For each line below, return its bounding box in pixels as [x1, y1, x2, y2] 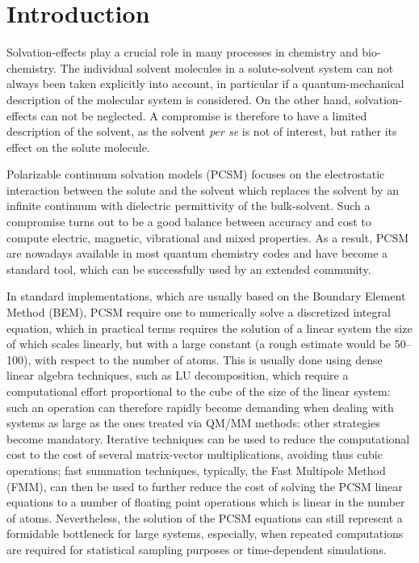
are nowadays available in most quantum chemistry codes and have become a [6, 245, 388, 262]
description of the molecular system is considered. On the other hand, [6, 90, 351, 107]
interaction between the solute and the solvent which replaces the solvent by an [6, 181, 400, 198]
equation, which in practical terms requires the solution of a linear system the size [6, 319, 413, 336]
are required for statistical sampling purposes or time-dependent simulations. [6, 540, 387, 557]
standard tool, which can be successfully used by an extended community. [6, 260, 371, 277]
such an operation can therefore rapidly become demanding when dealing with [6, 398, 394, 415]
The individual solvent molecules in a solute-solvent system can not [60, 59, 394, 76]
